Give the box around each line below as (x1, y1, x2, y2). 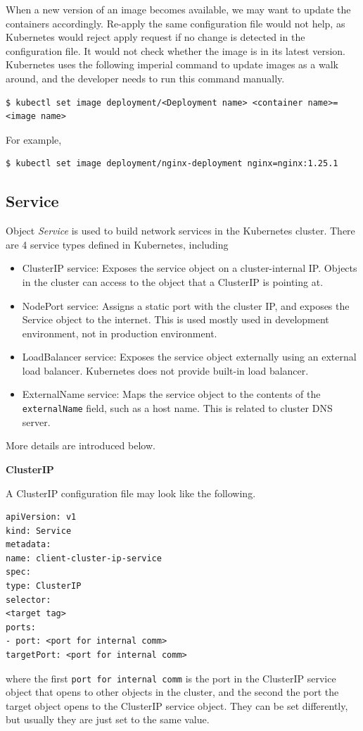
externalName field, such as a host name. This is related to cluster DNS (22, 401, 333, 416)
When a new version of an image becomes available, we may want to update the (6, 2, 351, 16)
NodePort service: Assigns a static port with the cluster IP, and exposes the (22, 298, 350, 313)
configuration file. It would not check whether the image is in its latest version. (6, 43, 346, 58)
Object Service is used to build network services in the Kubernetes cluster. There (6, 223, 355, 238)
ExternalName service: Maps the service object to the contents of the (22, 387, 321, 401)
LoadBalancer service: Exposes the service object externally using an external (22, 349, 357, 364)
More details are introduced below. (6, 438, 155, 453)
